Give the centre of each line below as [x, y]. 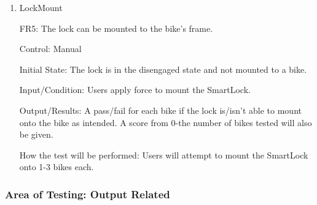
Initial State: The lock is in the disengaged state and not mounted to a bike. [163, 69]
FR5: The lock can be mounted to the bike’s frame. [116, 28]
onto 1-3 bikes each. [57, 167]
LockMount [41, 7]
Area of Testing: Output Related [88, 194]
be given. [36, 134]
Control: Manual [50, 49]
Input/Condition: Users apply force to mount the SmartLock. [135, 90]
